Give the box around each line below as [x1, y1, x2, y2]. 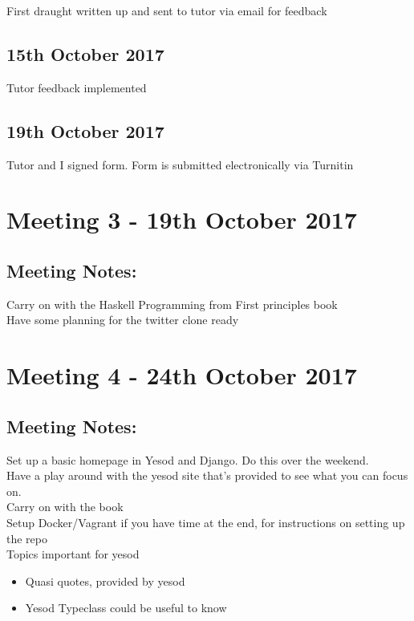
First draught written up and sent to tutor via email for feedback [6, 2, 327, 18]
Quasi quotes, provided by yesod [25, 572, 185, 589]
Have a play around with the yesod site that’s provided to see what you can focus [6, 467, 408, 484]
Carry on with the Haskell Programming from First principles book [6, 295, 338, 312]
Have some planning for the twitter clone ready [6, 311, 239, 328]
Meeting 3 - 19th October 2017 [6, 203, 357, 236]
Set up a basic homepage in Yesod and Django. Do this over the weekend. [6, 451, 369, 468]
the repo [6, 530, 47, 546]
